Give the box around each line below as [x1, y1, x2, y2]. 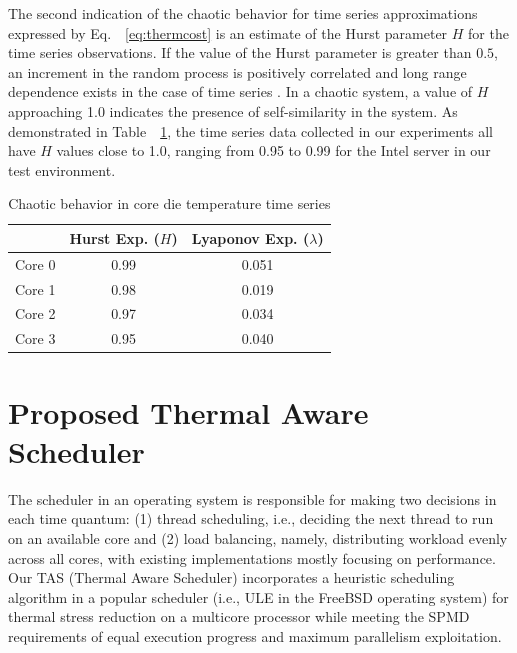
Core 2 [15, 303, 56, 324]
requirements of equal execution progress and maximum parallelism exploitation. [8, 625, 502, 646]
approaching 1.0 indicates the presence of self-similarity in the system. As [8, 100, 458, 121]
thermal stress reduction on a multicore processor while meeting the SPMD [8, 606, 470, 627]
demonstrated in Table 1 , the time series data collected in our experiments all [8, 120, 493, 141]
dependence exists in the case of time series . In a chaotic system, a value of [8, 81, 473, 102]
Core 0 [15, 253, 56, 274]
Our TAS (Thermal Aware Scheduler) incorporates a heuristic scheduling [8, 567, 455, 588]
